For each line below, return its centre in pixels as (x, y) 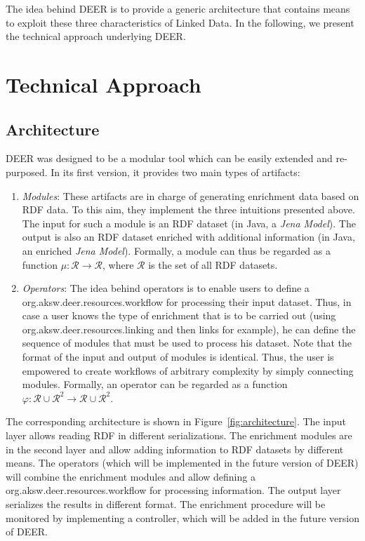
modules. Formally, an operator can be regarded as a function (155, 384)
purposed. (27, 172)
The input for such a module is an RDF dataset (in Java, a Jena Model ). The (189, 223)
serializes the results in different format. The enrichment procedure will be (166, 504)
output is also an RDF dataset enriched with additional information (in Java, (188, 237)
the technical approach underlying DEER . (96, 36)
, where (118, 264)
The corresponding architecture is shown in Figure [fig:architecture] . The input (176, 421)
